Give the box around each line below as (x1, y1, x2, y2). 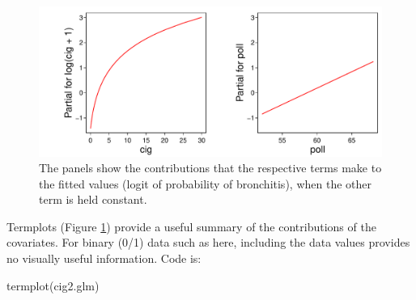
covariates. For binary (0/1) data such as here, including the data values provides (6, 234, 410, 251)
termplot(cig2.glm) (6, 277, 100, 294)
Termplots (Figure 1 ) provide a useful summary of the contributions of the (6, 218, 376, 235)
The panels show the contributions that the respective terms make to (39, 159, 382, 176)
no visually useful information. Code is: (6, 250, 202, 267)
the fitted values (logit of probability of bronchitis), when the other (39, 175, 371, 192)
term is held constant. (39, 191, 147, 208)
